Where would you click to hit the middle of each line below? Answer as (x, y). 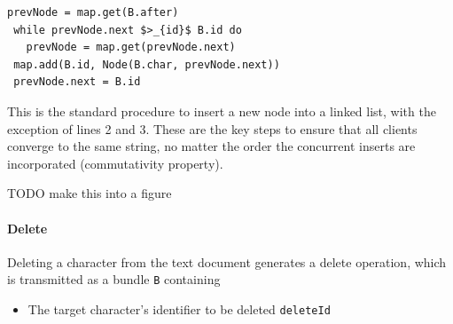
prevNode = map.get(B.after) (93, 12)
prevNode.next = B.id (77, 82)
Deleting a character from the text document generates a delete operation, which (227, 261)
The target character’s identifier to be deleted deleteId (179, 308)
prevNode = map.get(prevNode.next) (131, 47)
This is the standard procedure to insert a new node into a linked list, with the (222, 111)
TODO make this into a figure (90, 193)
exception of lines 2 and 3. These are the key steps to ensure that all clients (212, 128)
